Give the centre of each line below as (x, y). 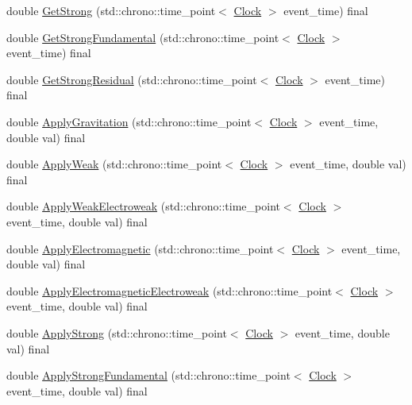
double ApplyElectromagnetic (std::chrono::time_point (140, 248)
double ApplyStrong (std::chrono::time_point (117, 332)
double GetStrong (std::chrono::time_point (111, 10)
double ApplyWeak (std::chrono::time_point (114, 164)
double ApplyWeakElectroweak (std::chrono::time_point (143, 206)
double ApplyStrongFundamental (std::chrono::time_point (148, 375)
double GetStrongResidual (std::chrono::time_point (132, 79)
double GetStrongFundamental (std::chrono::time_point (143, 37)
